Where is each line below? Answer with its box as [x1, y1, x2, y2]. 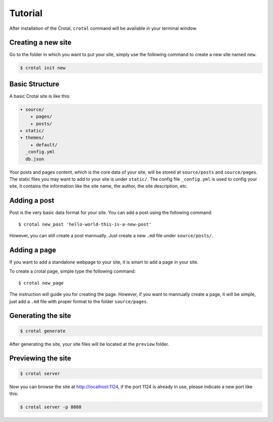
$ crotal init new [20, 65, 66, 71]
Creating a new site [9, 38, 72, 47]
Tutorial [9, 8, 43, 19]
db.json [25, 156, 44, 162]
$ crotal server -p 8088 [20, 404, 82, 410]
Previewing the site [9, 354, 71, 363]
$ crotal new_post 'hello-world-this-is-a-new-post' [18, 221, 152, 227]
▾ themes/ [20, 135, 44, 141]
